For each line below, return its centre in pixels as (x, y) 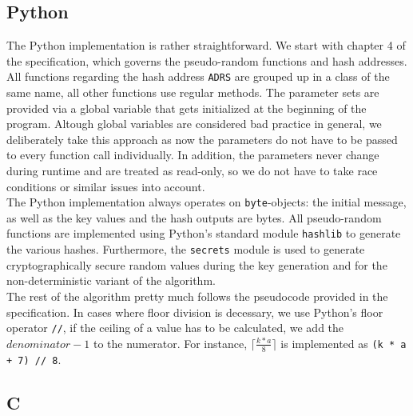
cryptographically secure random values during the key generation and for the (197, 264)
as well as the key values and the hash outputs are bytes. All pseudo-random (194, 217)
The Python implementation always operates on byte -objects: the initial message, (206, 202)
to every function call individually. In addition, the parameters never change (193, 155)
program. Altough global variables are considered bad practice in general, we (194, 124)
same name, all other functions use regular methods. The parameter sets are (193, 92)
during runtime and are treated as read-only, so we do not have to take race (192, 171)
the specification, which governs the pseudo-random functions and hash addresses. (207, 60)
